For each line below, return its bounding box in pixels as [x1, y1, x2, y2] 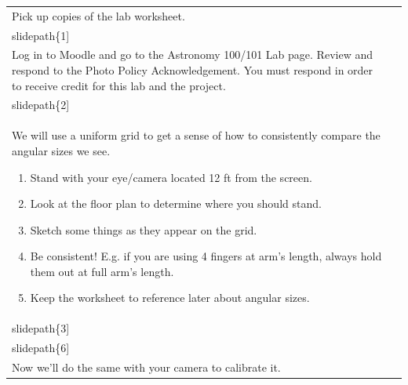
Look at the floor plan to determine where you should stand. [30, 195, 322, 212]
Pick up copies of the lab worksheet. [12, 7, 185, 24]
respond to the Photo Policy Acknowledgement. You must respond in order [12, 62, 373, 78]
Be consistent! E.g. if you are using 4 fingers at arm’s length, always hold [30, 248, 382, 264]
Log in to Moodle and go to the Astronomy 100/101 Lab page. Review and [12, 46, 373, 63]
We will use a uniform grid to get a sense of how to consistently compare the [12, 127, 381, 143]
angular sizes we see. [12, 142, 111, 158]
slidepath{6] [12, 340, 70, 356]
